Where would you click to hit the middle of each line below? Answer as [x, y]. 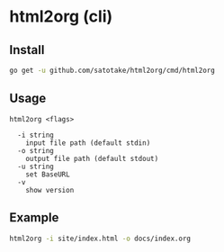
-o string [36, 150]
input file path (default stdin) [88, 143]
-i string [36, 135]
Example [34, 218]
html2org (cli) [61, 17]
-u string [36, 166]
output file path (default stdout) [92, 158]
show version [50, 190]
